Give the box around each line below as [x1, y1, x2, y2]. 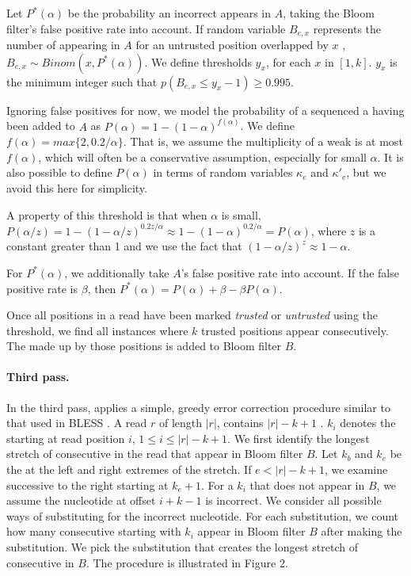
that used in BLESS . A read [6, 414, 147, 431]
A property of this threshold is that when [6, 206, 207, 223]
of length [158, 414, 203, 431]
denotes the [340, 414, 396, 431]
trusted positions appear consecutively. [200, 322, 389, 338]
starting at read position [6, 429, 125, 446]
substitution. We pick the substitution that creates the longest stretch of [6, 539, 358, 555]
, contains [216, 414, 264, 431]
